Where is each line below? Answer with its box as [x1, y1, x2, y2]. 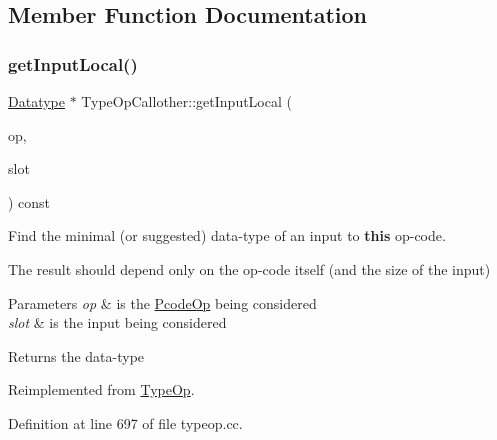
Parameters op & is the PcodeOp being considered [8, 292, 317, 313]
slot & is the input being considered [8, 312, 227, 333]
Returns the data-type [8, 345, 145, 366]
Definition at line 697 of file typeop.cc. [8, 412, 243, 433]
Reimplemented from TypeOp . [8, 379, 195, 400]
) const [8, 191, 51, 212]
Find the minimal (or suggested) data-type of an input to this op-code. [8, 225, 446, 246]
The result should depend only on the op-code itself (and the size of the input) [8, 258, 491, 279]
